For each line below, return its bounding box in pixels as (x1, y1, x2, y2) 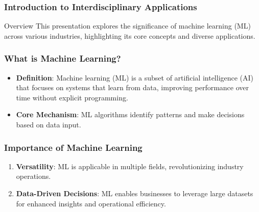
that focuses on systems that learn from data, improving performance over (16, 82, 249, 93)
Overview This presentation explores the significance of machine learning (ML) (4, 20, 251, 31)
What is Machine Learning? (4, 52, 121, 65)
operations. (16, 171, 51, 181)
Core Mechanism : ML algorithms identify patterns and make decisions (16, 109, 245, 120)
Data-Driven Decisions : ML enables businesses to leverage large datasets (16, 188, 253, 198)
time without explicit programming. (16, 92, 128, 102)
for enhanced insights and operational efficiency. (16, 198, 166, 208)
